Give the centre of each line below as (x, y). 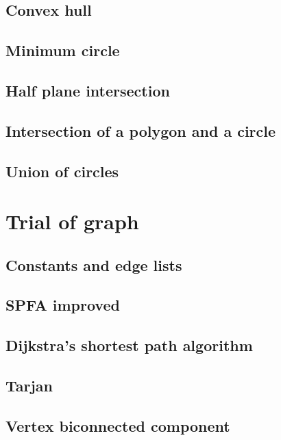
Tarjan (29, 386)
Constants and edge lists (94, 264)
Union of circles (62, 171)
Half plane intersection (88, 90)
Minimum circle (63, 50)
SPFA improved (63, 305)
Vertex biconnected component (118, 425)
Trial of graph (72, 221)
